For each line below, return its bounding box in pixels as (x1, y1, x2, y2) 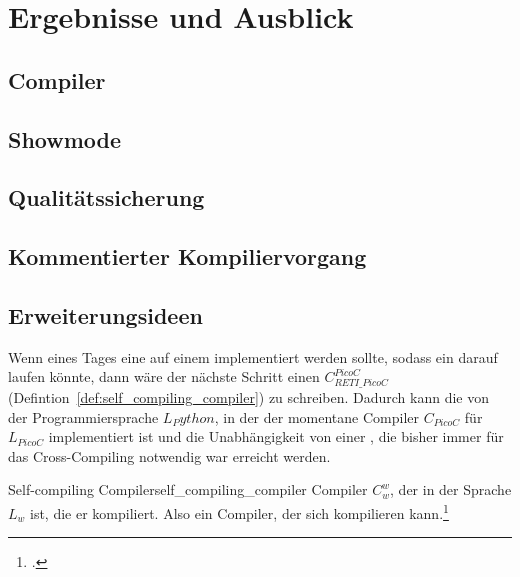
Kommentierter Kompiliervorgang (8, 241, 367, 272)
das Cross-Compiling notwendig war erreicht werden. (8, 445, 331, 466)
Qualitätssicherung (8, 182, 205, 213)
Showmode (8, 123, 122, 154)
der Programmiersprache (8, 406, 159, 427)
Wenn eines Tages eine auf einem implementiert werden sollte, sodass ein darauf (8, 346, 498, 367)
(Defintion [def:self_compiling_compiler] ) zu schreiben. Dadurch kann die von (8, 387, 489, 408)
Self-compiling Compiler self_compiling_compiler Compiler (8, 479, 368, 500)
